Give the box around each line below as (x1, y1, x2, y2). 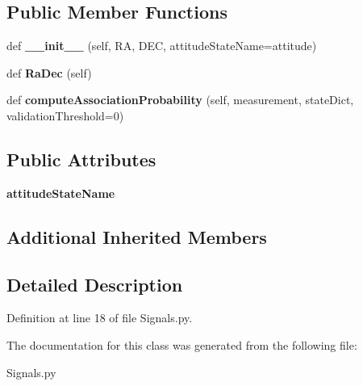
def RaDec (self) (6, 64, 92, 81)
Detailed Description (6, 271, 183, 296)
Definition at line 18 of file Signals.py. (6, 309, 193, 326)
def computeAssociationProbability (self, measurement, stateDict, (6, 91, 354, 108)
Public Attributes (6, 146, 156, 171)
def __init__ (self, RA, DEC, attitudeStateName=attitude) (6, 37, 317, 54)
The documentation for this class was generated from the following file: (6, 336, 357, 353)
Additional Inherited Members (6, 224, 267, 249)
